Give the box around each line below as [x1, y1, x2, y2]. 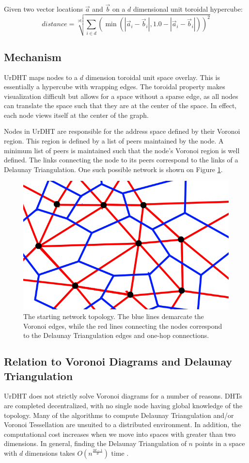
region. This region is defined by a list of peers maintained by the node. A [4, 136, 224, 146]
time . [111, 447, 129, 458]
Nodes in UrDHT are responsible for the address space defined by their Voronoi [4, 126, 240, 136]
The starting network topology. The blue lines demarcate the [23, 311, 204, 321]
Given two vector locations [4, 4, 83, 14]
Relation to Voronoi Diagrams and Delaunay [4, 354, 233, 369]
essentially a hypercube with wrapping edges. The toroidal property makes [4, 81, 225, 92]
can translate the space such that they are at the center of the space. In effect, [4, 100, 237, 111]
